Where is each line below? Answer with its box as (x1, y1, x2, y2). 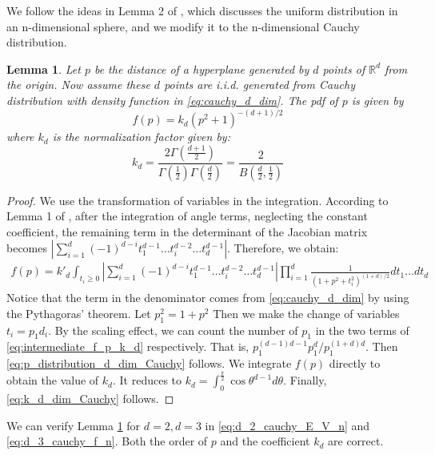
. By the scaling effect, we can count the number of (48, 321, 298, 338)
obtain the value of (6, 372, 99, 389)
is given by (351, 91, 404, 108)
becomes (6, 240, 48, 256)
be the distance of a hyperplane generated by (94, 60, 309, 77)
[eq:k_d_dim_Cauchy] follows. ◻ (6, 389, 174, 406)
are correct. (328, 433, 384, 449)
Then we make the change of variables (213, 304, 400, 321)
